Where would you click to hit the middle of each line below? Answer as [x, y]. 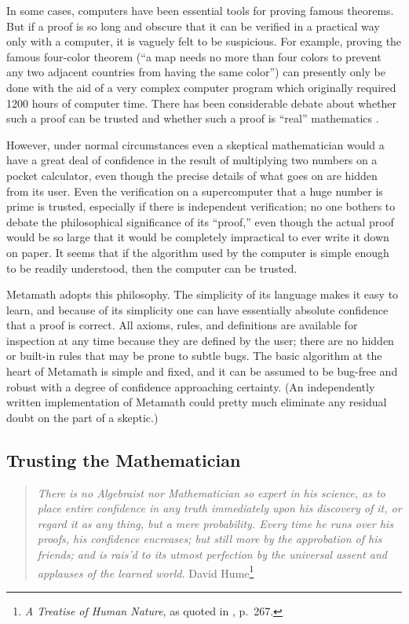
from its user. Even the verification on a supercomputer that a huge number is [195, 191]
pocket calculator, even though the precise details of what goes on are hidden [192, 175]
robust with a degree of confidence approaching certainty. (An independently [191, 386]
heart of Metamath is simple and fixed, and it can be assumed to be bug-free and [202, 371]
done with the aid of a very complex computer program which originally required [201, 87]
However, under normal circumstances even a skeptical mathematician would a [195, 144]
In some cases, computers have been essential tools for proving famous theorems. [200, 10]
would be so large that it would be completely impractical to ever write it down [198, 237]
